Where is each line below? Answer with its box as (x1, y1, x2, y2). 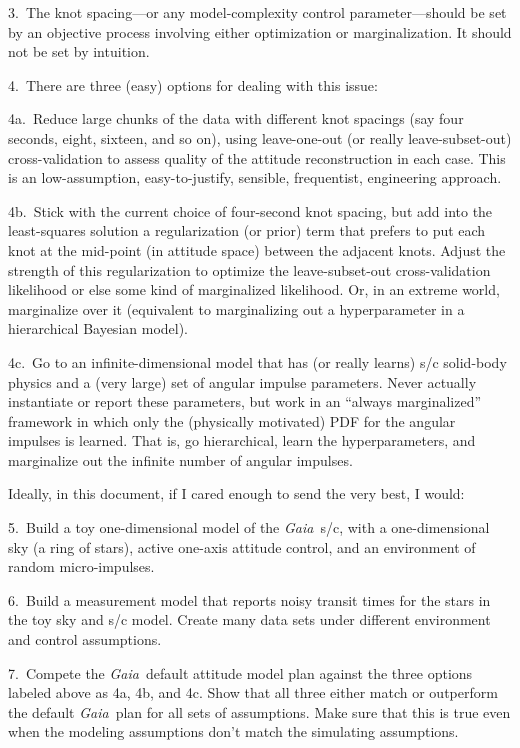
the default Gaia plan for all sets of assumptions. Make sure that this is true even (8, 701, 511, 722)
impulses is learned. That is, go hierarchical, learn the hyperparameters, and (8, 430, 476, 451)
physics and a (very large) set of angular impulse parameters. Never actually (8, 371, 477, 392)
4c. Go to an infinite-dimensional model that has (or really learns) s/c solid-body (8, 351, 507, 372)
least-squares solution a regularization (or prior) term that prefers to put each (8, 220, 486, 241)
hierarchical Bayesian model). (8, 318, 189, 339)
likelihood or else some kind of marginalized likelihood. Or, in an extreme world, (8, 279, 500, 300)
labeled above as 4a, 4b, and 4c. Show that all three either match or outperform (8, 682, 498, 703)
